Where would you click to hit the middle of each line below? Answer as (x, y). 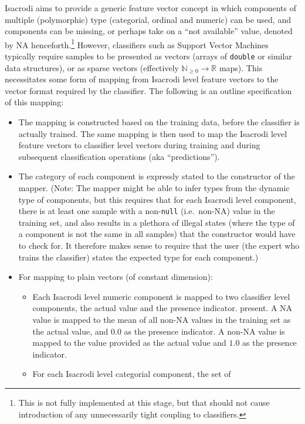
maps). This (241, 67)
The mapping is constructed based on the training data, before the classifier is (159, 122)
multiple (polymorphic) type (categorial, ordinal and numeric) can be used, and (148, 19)
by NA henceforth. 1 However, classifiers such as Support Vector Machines (137, 44)
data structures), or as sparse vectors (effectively (92, 67)
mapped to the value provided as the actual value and (129, 343)
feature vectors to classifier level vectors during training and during (139, 145)
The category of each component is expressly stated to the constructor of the (157, 176)
